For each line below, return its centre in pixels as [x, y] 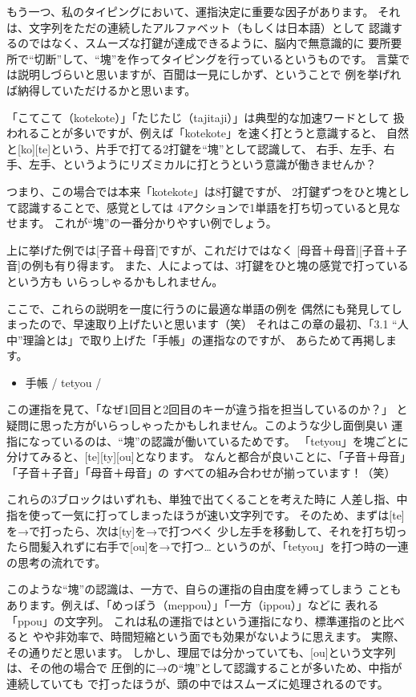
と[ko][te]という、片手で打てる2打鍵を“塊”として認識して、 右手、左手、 [195, 148]
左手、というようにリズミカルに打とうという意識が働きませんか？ [202, 164]
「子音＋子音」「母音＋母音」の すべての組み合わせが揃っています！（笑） [201, 472]
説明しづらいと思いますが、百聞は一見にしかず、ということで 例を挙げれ [209, 74]
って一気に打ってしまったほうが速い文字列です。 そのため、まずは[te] [222, 515]
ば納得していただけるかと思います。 [101, 90]
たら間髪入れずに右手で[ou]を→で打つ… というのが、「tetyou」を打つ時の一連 [208, 546]
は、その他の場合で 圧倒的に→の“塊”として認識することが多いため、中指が [204, 668]
